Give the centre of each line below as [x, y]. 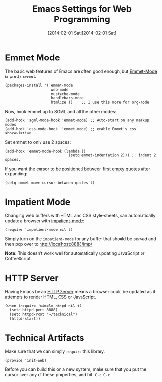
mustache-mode [65, 94]
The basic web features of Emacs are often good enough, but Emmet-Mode [81, 71]
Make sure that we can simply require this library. [55, 351]
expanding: [16, 173]
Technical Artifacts [45, 338]
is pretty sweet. [21, 76]
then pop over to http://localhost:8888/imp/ [49, 244]
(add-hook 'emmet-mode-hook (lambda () [46, 151]
